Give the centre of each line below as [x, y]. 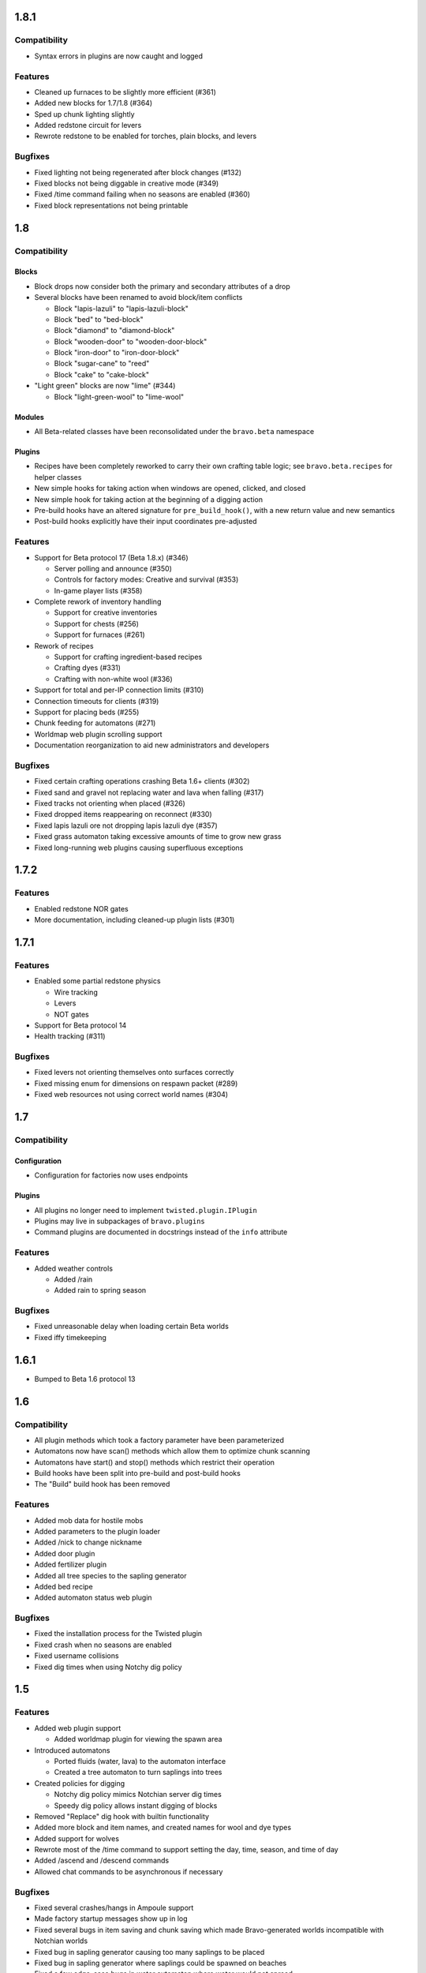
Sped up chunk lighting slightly [84, 114]
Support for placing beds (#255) [87, 712]
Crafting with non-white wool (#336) [113, 679]
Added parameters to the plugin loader [97, 1531]
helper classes [58, 477]
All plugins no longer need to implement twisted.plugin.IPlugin [146, 1210]
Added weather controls [74, 1268]
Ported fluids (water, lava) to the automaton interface [140, 1761]
